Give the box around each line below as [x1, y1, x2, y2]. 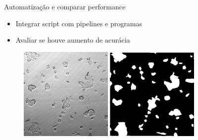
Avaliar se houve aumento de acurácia [15, 35, 130, 45]
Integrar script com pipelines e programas [15, 18, 142, 28]
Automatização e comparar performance [4, 1, 126, 11]
